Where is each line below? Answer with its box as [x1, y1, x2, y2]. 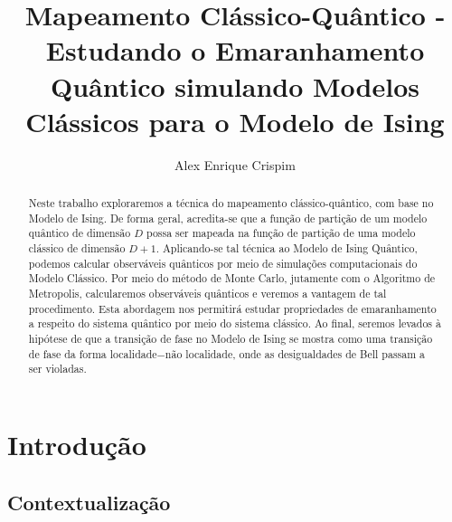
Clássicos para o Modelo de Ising [25, 102, 445, 139]
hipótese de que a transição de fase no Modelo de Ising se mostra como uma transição [28, 330, 433, 346]
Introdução [7, 425, 146, 462]
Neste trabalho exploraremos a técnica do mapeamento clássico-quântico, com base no [28, 195, 434, 211]
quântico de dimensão [28, 225, 131, 241]
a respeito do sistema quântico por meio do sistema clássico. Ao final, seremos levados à [28, 316, 441, 331]
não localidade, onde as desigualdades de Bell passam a [165, 346, 426, 361]
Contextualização [7, 488, 171, 516]
